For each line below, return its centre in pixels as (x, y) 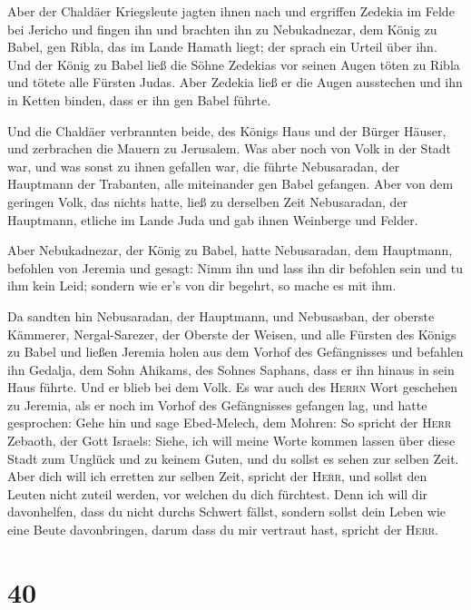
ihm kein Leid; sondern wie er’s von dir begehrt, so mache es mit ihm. (202, 285)
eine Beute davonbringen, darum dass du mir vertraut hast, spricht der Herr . (223, 530)
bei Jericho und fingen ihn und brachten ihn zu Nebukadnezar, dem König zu (222, 29)
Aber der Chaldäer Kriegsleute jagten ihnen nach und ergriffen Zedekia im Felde (231, 11)
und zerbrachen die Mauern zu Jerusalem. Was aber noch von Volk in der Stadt (230, 148)
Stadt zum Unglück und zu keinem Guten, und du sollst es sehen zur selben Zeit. (233, 458)
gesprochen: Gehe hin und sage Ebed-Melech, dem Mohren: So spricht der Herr (230, 423)
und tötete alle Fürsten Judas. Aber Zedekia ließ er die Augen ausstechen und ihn (235, 82)
